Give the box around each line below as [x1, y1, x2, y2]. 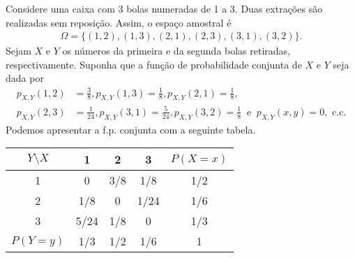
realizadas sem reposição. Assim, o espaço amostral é [6, 15, 232, 29]
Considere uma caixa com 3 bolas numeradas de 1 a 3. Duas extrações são [6, 1, 323, 15]
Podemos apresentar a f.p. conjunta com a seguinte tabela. [6, 122, 256, 136]
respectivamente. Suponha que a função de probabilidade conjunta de [6, 57, 302, 71]
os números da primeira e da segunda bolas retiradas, [62, 43, 291, 58]
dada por [6, 71, 44, 85]
